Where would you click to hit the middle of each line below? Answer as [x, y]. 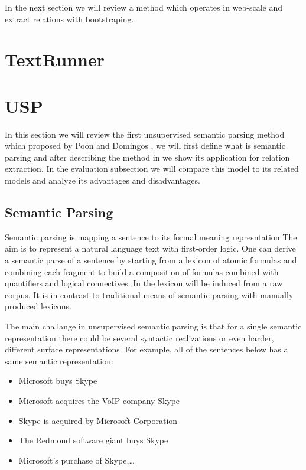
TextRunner [55, 59]
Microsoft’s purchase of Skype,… [76, 460]
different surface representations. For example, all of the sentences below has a [147, 349]
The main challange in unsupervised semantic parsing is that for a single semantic [153, 326]
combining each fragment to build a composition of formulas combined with [142, 271]
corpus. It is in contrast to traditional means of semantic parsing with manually [149, 294]
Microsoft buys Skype [58, 381]
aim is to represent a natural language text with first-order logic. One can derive [150, 248]
